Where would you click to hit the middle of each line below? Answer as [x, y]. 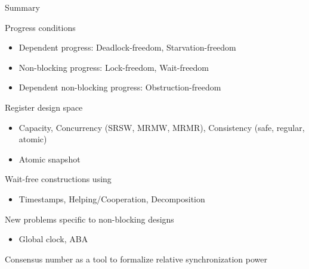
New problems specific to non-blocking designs [89, 219]
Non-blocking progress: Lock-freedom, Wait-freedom [114, 67]
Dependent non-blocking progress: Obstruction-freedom [120, 87]
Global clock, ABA [53, 239]
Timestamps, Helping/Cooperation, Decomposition [112, 198]
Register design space [44, 107]
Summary [22, 7]
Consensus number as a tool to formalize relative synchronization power [136, 259]
